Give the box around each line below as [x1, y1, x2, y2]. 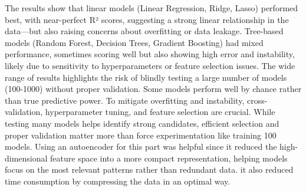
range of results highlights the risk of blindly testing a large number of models [5, 71, 287, 83]
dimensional [5, 152, 48, 164]
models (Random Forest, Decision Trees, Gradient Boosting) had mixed [5, 36, 264, 48]
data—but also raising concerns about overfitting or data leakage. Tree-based [5, 25, 284, 37]
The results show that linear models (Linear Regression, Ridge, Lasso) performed [5, 2, 298, 14]
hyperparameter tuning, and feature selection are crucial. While [45, 106, 275, 118]
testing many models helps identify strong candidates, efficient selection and [5, 117, 279, 129]
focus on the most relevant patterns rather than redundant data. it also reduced [5, 163, 294, 176]
